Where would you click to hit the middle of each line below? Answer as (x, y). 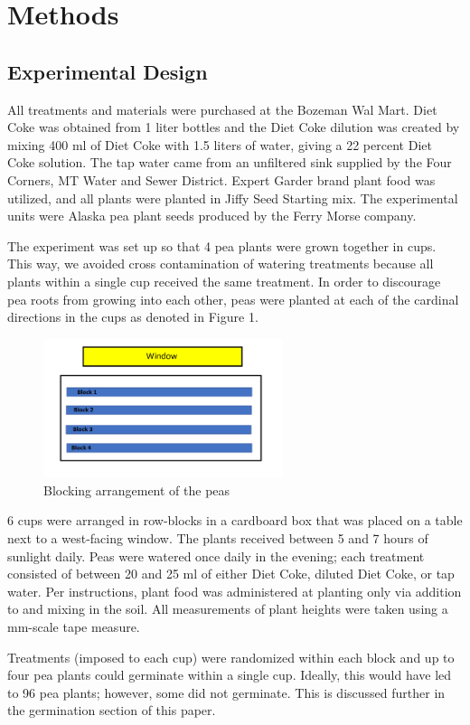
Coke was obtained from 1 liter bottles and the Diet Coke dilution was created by (234, 127)
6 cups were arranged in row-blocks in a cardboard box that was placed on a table (235, 520)
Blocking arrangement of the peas (137, 490)
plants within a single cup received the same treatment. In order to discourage (224, 281)
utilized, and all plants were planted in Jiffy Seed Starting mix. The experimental (233, 198)
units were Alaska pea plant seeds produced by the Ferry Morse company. (212, 216)
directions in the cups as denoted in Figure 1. (133, 317)
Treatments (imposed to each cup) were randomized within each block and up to (231, 657)
